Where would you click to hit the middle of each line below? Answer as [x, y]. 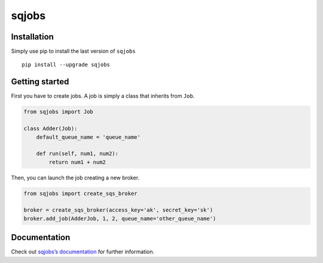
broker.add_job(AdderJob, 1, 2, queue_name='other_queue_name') [120, 218]
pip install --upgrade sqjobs [66, 65]
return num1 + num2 [77, 162]
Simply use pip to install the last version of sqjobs [73, 51]
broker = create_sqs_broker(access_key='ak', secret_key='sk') [118, 210]
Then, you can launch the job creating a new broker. [75, 178]
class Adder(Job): [51, 129]
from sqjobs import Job [59, 112]
